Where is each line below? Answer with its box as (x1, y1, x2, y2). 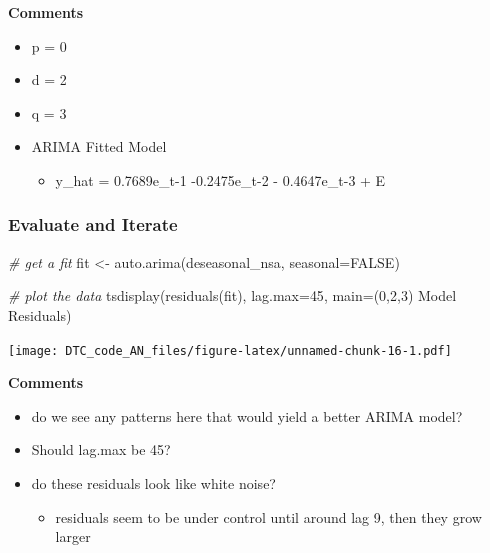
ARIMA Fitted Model (31, 136, 167, 157)
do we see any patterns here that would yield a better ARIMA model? (31, 405, 463, 426)
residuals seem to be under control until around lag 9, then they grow (55, 506, 482, 527)
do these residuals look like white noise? (31, 473, 276, 493)
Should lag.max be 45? (31, 439, 171, 460)
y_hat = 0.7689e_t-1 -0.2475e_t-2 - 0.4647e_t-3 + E (55, 169, 386, 190)
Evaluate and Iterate (8, 212, 178, 237)
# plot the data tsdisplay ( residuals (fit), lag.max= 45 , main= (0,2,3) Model (8, 285, 457, 306)
